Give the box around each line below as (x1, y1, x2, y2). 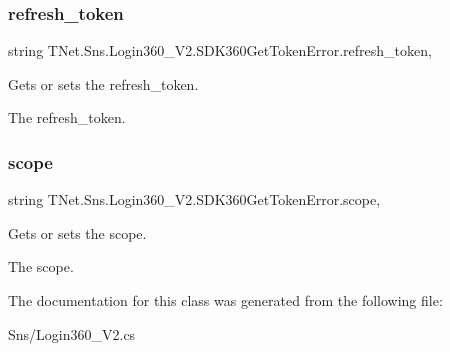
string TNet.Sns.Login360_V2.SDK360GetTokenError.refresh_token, (8, 40, 432, 61)
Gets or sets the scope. (8, 222, 147, 243)
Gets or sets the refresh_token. (8, 73, 199, 94)
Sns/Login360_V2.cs (8, 323, 136, 344)
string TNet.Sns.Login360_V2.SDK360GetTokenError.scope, (8, 189, 381, 210)
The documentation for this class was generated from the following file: (8, 290, 443, 310)
